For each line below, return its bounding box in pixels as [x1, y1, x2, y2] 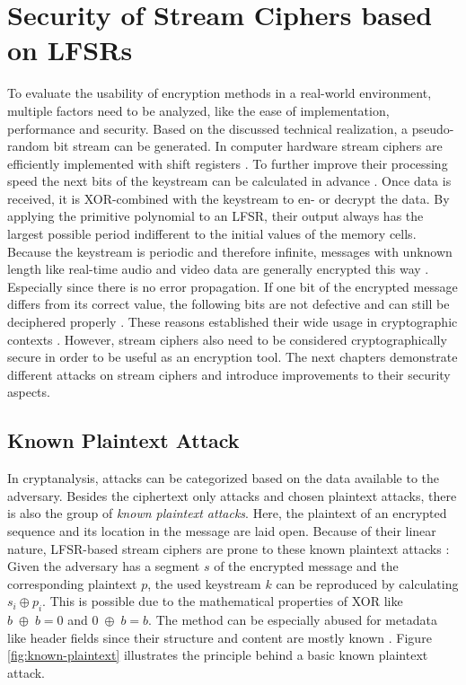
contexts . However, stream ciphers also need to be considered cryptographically [7, 329, 447, 348]
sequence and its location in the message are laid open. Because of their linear [7, 521, 436, 540]
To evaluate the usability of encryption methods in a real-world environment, [7, 83, 432, 102]
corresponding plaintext [7, 574, 137, 593]
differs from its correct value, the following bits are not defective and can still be [7, 294, 450, 313]
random [7, 136, 49, 155]
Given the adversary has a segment [7, 557, 200, 575]
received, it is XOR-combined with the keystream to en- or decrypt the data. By [7, 189, 450, 207]
